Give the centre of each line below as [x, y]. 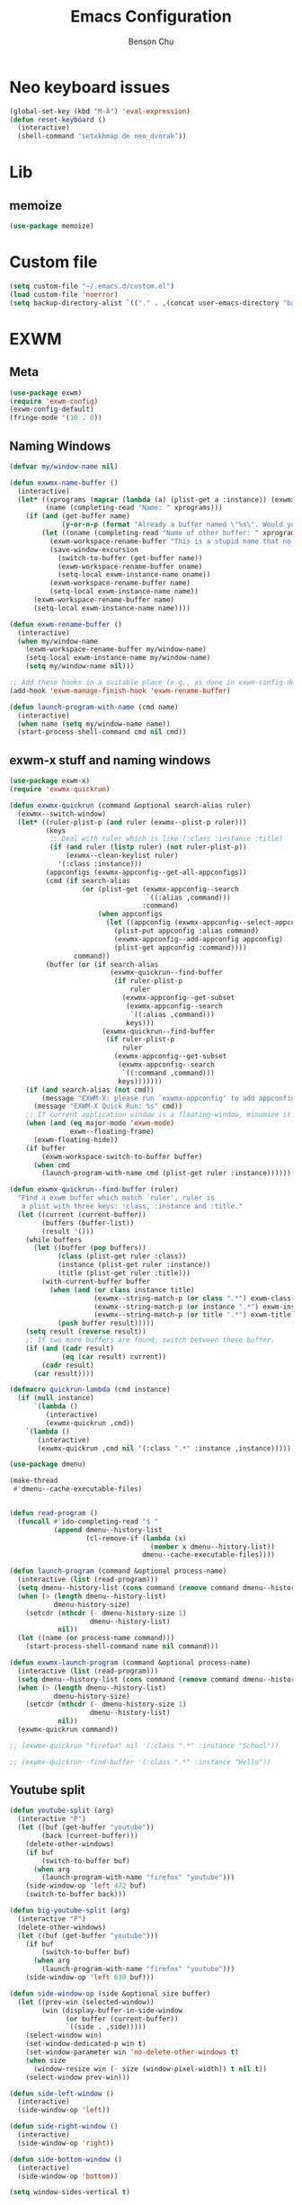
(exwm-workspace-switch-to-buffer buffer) [122, 1156]
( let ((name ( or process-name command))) [96, 1638]
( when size [46, 2060]
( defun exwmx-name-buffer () [64, 483]
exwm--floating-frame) [112, 1131]
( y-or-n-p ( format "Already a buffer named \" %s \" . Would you [180, 525]
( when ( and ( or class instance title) [122, 1290]
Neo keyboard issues [90, 87]
